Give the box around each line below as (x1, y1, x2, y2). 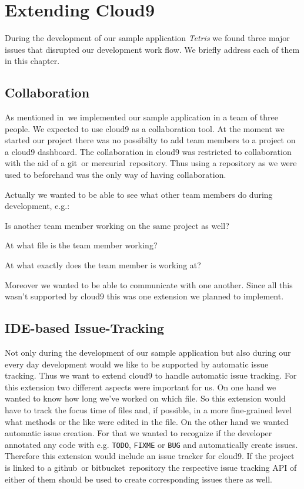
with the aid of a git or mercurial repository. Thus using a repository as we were (5, 157, 297, 169)
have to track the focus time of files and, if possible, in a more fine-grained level (5, 404, 292, 416)
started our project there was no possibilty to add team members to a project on (5, 134, 296, 146)
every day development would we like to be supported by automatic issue (5, 358, 269, 370)
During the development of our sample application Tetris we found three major (5, 32, 290, 44)
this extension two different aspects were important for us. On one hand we (5, 380, 276, 393)
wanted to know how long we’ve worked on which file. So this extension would (5, 392, 286, 404)
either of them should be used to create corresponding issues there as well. (5, 473, 272, 485)
